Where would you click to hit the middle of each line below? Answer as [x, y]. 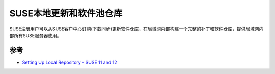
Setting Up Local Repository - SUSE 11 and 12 [70, 62]
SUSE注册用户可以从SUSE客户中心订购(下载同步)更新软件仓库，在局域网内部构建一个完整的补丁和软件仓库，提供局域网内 [136, 29]
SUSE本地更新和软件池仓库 [66, 13]
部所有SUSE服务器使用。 [35, 35]
